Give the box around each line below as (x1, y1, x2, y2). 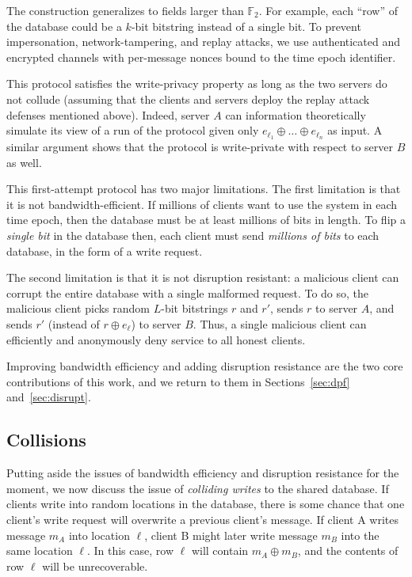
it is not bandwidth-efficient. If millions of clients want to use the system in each (6, 195, 398, 212)
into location (68, 526, 130, 543)
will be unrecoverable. (42, 557, 148, 574)
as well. (6, 154, 42, 170)
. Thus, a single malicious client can (193, 315, 367, 332)
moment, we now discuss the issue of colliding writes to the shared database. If (6, 480, 389, 496)
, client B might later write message (144, 526, 318, 543)
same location (6, 542, 73, 559)
